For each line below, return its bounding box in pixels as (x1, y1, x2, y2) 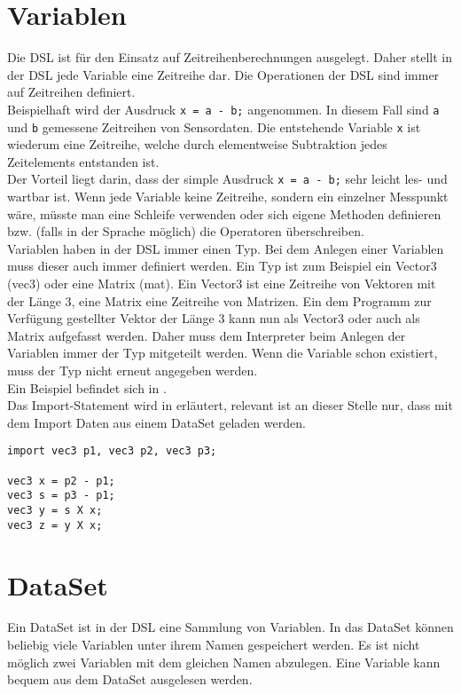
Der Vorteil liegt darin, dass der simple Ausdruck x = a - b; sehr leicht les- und (7, 170, 448, 188)
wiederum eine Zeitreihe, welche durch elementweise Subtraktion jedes (7, 135, 387, 154)
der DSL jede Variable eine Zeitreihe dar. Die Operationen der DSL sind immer (7, 65, 440, 83)
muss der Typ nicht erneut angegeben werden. (7, 361, 258, 379)
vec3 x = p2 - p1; (7, 474, 115, 487)
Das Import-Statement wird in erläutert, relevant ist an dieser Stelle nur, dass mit (7, 396, 453, 414)
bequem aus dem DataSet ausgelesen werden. (7, 670, 253, 689)
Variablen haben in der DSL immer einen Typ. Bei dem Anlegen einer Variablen (7, 239, 444, 257)
